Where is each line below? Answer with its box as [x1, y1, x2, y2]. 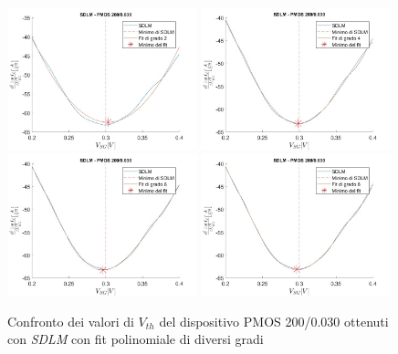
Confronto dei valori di [7, 311, 134, 330]
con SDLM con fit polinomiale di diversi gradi [7, 329, 264, 349]
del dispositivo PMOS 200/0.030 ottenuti [159, 311, 389, 330]
